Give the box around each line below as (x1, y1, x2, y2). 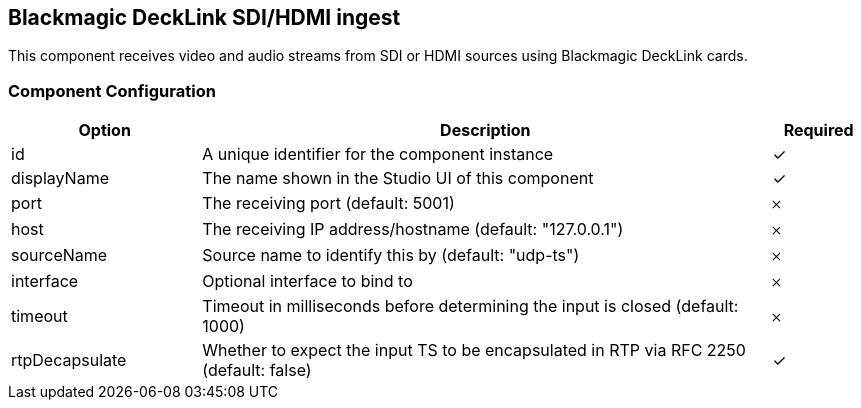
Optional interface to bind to (202, 271, 413, 292)
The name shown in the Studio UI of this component (202, 168, 594, 189)
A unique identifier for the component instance (202, 144, 554, 165)
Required (783, 120, 854, 141)
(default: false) (202, 360, 312, 381)
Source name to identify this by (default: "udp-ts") (202, 245, 580, 266)
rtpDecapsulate (11, 350, 127, 371)
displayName (11, 168, 109, 189)
